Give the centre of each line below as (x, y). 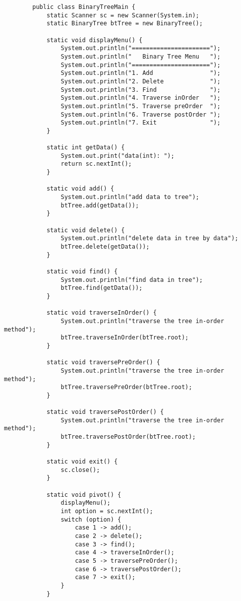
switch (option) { (91, 519)
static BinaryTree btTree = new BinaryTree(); (124, 24)
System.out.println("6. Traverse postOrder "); (141, 114)
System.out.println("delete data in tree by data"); (150, 238)
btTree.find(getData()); (102, 288)
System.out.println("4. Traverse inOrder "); (141, 98)
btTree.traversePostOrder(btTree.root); (128, 437)
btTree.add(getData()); (100, 205)
